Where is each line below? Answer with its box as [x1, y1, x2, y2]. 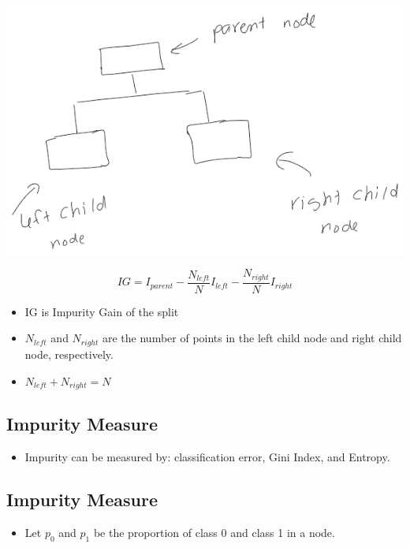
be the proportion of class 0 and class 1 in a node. [93, 524, 335, 540]
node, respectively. [24, 345, 114, 362]
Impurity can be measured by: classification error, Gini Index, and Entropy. [24, 449, 390, 465]
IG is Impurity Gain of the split [24, 303, 179, 319]
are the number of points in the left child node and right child [102, 330, 402, 346]
